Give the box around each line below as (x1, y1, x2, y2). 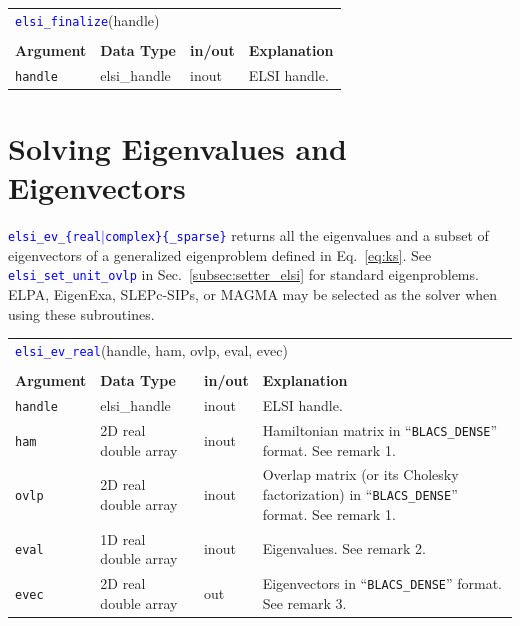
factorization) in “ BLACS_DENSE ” (262, 484, 458, 505)
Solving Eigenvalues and (8, 128, 347, 169)
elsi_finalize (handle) (15, 9, 160, 30)
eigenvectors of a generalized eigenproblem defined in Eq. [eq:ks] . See (8, 244, 432, 265)
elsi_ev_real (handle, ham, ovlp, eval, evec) (15, 340, 288, 361)
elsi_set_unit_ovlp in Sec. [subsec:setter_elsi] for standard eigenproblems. (8, 264, 479, 285)
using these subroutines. (8, 303, 155, 324)
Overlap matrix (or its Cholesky (262, 464, 459, 485)
